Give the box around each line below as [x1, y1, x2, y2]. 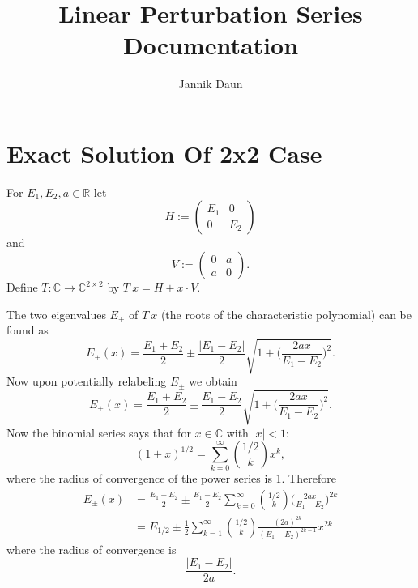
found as [6, 322, 49, 339]
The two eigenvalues [6, 305, 106, 322]
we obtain [189, 373, 237, 390]
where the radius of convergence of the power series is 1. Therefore [6, 470, 336, 487]
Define [6, 279, 38, 296]
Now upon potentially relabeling [6, 373, 167, 390]
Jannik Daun [178, 75, 243, 92]
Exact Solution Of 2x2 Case [6, 136, 322, 169]
